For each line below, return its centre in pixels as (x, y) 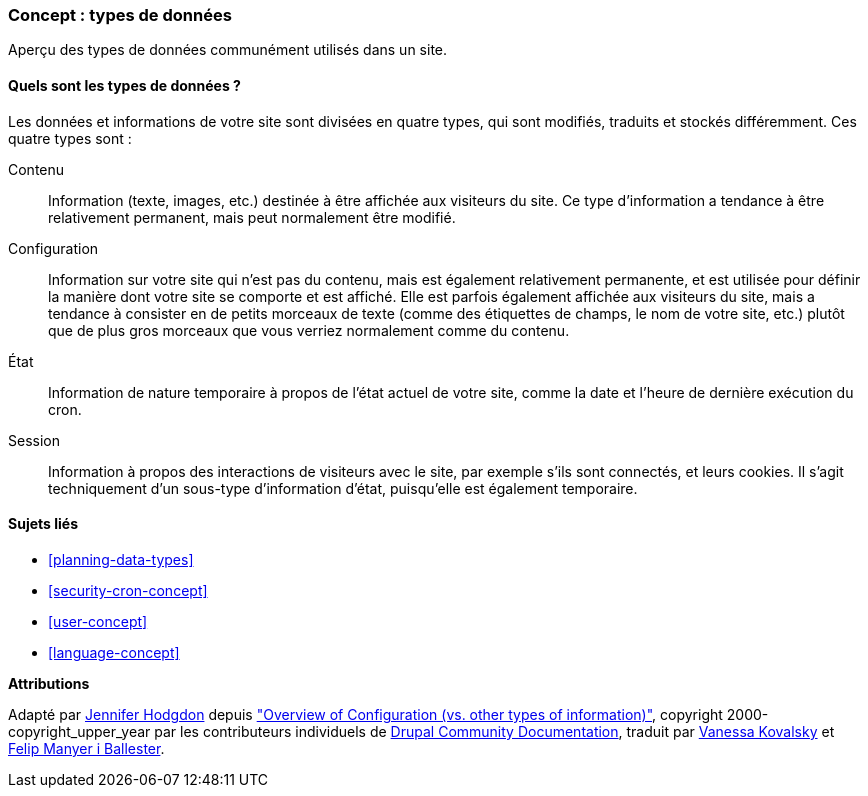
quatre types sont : (70, 138)
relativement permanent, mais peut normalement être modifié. (252, 217)
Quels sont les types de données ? (124, 85)
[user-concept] (98, 621)
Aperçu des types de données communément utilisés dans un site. (228, 50)
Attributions (49, 683)
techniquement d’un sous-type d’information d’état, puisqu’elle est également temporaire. (343, 488)
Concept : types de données (120, 15)
